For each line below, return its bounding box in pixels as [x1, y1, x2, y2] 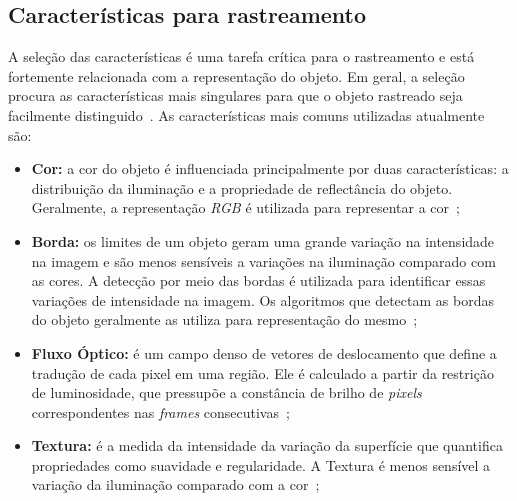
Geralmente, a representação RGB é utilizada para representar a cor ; [31, 197, 460, 218]
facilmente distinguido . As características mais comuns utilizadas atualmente [8, 104, 485, 125]
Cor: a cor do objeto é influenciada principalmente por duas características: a [31, 158, 509, 179]
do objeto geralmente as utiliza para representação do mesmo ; [31, 309, 418, 330]
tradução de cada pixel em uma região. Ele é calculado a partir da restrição [31, 362, 494, 383]
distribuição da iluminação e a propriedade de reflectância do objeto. [31, 177, 453, 198]
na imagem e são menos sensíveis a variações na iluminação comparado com [31, 250, 496, 271]
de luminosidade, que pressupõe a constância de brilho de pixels [31, 382, 422, 403]
